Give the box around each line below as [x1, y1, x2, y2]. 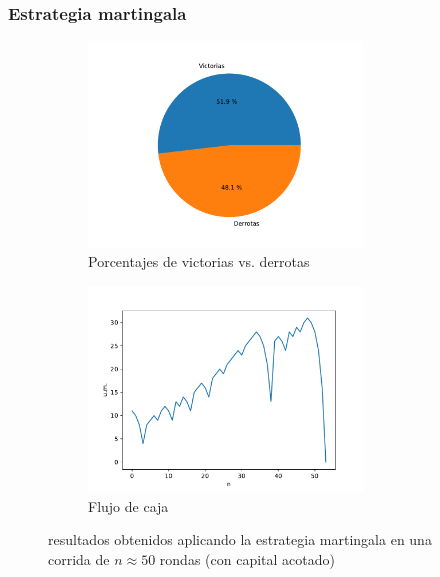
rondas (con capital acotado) [159, 548, 335, 569]
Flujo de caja [88, 495, 169, 516]
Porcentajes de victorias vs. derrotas [88, 251, 310, 272]
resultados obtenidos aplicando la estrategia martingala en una [48, 529, 432, 550]
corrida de [48, 548, 110, 569]
